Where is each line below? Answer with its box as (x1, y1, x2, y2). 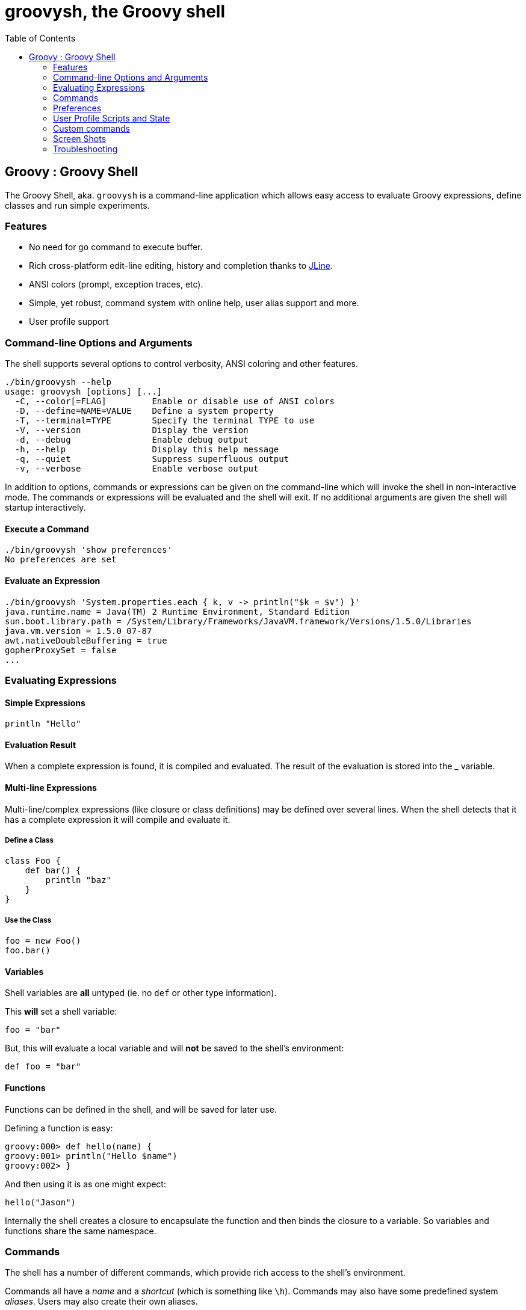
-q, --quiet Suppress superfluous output (14, 454, 289, 464)
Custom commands (53, 123, 130, 134)
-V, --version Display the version (14, 425, 249, 435)
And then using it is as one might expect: (5, 1178, 166, 1189)
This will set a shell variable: (5, 1006, 117, 1017)
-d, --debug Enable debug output (14, 435, 249, 445)
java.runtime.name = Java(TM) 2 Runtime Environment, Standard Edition (5, 606, 350, 617)
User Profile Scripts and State (53, 112, 170, 123)
